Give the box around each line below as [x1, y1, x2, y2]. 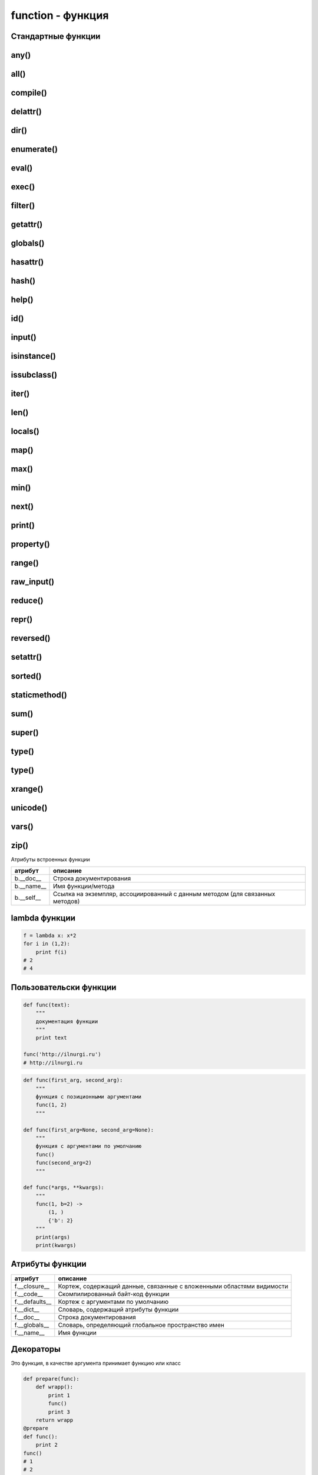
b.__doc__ [14, 874, 41, 883]
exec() [11, 182, 35, 192]
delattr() [11, 107, 42, 117]
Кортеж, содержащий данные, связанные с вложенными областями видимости [58, 1282, 289, 1290]
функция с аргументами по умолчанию [35, 1143, 141, 1150]
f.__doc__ [14, 1313, 40, 1321]
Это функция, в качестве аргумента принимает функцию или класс [11, 1360, 181, 1367]
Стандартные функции [11, 31, 101, 41]
